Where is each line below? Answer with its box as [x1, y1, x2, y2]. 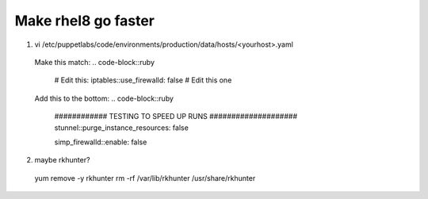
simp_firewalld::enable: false [54, 137, 147, 147]
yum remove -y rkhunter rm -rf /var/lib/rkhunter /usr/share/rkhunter [34, 173, 256, 182]
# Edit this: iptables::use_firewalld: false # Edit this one [54, 75, 232, 85]
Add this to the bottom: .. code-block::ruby [34, 94, 174, 103]
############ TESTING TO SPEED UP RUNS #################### [54, 112, 297, 121]
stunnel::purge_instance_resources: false [54, 123, 189, 132]
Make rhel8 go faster [14, 12, 155, 29]
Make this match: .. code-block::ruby [34, 57, 155, 67]
